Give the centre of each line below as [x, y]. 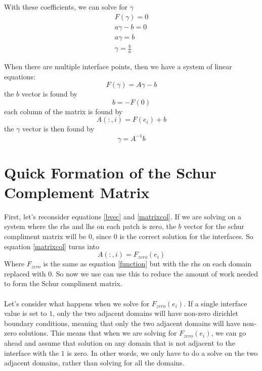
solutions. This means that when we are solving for [98, 333]
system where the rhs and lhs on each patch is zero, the [90, 226]
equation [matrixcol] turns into [52, 246]
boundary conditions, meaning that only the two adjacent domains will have [122, 323]
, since [102, 236]
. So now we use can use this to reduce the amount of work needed [155, 273]
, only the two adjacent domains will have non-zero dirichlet [146, 313]
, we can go [229, 333]
